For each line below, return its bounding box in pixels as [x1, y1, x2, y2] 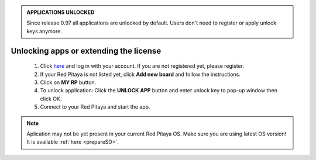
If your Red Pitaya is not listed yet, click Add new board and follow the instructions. [40, 71, 241, 78]
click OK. [40, 95, 62, 102]
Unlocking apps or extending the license [11, 46, 162, 55]
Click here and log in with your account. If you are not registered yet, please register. [40, 62, 244, 69]
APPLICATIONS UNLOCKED [26, 9, 95, 16]
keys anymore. [26, 27, 63, 34]
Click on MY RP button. [40, 79, 97, 86]
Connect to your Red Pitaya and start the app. [40, 103, 150, 110]
